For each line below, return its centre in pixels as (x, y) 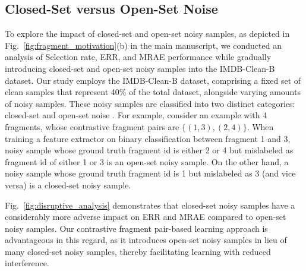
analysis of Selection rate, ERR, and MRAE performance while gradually (138, 57)
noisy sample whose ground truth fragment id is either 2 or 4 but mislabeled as (149, 150)
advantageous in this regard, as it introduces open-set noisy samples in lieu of (146, 240)
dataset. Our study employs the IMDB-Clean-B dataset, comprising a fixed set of (153, 80)
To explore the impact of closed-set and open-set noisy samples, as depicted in (147, 34)
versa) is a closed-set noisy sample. (68, 185)
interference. (27, 263)
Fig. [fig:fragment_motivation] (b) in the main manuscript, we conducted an (143, 45)
